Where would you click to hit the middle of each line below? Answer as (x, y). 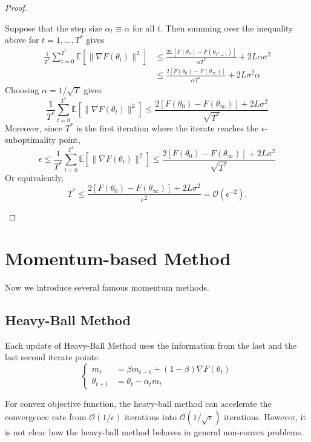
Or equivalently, (34, 177)
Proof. (16, 7)
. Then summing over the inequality (227, 28)
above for (22, 40)
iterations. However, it (265, 416)
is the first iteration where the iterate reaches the (168, 127)
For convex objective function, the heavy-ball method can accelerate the (138, 403)
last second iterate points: (53, 357)
